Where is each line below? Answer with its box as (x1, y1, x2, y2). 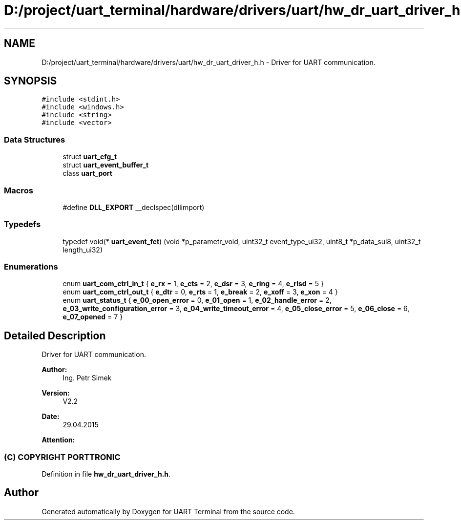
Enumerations (4, 262, 58, 272)
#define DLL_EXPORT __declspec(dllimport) (63, 203, 205, 211)
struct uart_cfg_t (63, 152, 117, 161)
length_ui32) (63, 245, 103, 254)
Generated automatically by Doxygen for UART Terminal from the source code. (42, 507, 295, 516)
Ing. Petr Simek (63, 374, 112, 382)
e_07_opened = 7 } (63, 313, 123, 321)
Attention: (42, 436, 75, 444)
